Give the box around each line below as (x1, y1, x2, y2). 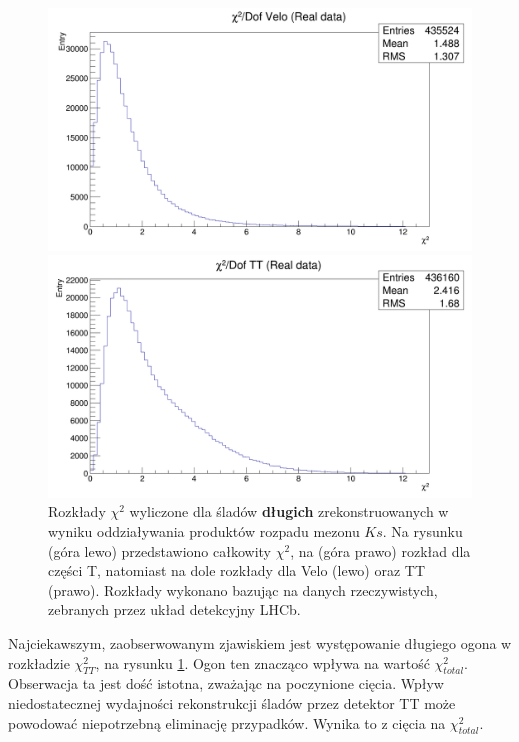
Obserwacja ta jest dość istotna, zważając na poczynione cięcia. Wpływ (8, 673, 444, 694)
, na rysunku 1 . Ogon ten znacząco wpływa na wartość (95, 652, 430, 673)
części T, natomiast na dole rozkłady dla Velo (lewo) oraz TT (48, 560, 426, 581)
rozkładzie (8, 652, 70, 673)
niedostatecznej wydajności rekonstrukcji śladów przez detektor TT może (8, 693, 456, 714)
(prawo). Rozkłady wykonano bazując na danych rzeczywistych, (48, 579, 438, 600)
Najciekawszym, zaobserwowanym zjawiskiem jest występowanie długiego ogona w (8, 633, 512, 654)
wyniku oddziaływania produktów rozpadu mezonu (48, 521, 360, 542)
